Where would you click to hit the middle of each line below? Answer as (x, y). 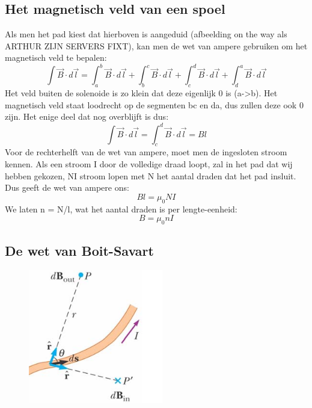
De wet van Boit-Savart (79, 251)
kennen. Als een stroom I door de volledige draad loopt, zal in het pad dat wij (149, 163)
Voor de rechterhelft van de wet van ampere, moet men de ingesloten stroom (146, 152)
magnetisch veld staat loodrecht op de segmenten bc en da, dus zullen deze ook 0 (154, 104)
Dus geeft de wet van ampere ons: (67, 187)
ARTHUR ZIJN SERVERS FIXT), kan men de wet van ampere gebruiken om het (156, 45)
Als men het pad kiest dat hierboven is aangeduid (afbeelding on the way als (146, 34)
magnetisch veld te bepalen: (56, 57)
